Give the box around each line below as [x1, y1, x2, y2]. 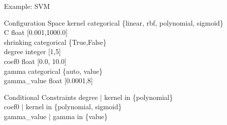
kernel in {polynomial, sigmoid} [26, 101, 122, 112]
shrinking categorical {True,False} [4, 36, 107, 47]
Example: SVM [4, 1, 50, 11]
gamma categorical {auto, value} [4, 65, 103, 76]
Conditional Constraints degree [4, 92, 98, 102]
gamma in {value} [53, 111, 108, 121]
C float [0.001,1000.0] [4, 27, 68, 37]
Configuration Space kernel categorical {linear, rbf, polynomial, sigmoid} [4, 17, 224, 28]
